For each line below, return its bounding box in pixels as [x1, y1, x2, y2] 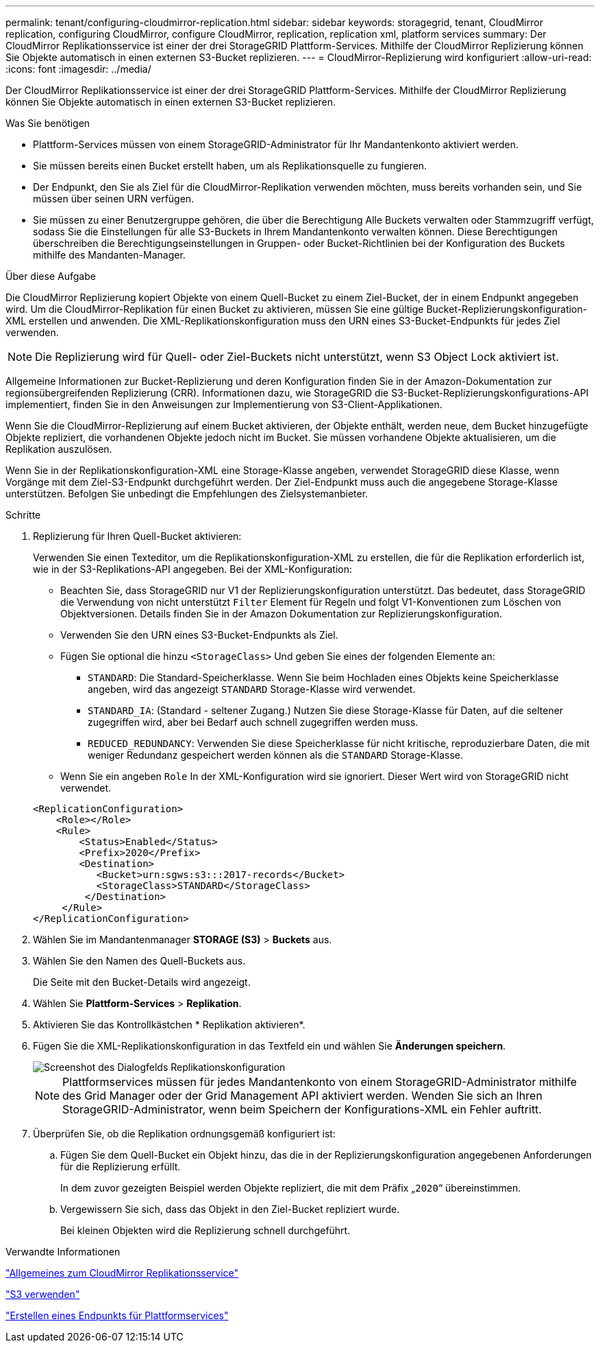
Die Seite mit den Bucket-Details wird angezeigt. [33, 976, 251, 988]
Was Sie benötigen [5, 117, 90, 129]
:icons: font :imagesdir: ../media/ [5, 63, 151, 75]
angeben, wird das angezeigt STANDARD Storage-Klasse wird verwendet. [88, 683, 416, 695]
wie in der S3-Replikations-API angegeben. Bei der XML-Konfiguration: [33, 563, 353, 575]
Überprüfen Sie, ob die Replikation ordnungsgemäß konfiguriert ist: [33, 1128, 336, 1139]
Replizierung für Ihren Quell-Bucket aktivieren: [33, 530, 242, 542]
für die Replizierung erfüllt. [60, 1161, 181, 1172]
